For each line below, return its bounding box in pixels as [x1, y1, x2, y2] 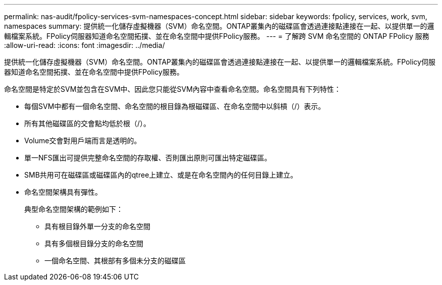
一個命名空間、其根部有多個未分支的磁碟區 [44, 256, 186, 265]
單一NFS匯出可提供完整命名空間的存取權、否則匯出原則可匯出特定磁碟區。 [24, 153, 271, 162]
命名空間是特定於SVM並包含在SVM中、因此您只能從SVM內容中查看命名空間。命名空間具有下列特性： [4, 85, 341, 93]
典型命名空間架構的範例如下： [24, 205, 123, 213]
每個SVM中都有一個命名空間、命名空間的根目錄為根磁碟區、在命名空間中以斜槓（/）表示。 [24, 102, 325, 110]
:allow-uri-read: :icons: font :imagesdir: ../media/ [4, 41, 165, 49]
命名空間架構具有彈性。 [24, 188, 102, 196]
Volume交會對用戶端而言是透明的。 [24, 136, 141, 145]
